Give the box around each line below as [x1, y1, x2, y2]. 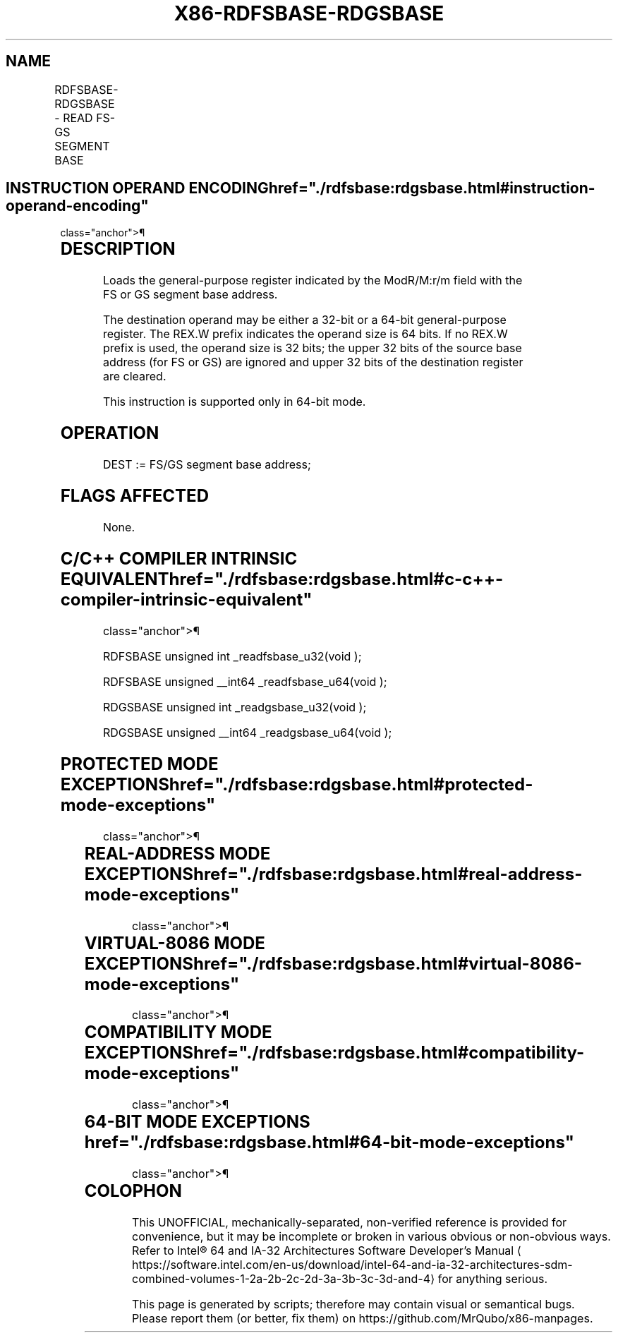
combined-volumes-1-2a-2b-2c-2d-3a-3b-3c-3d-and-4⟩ [132, 1272, 435, 1286]
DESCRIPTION [60, 239, 176, 260]
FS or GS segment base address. [102, 287, 278, 302]
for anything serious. [437, 1272, 548, 1286]
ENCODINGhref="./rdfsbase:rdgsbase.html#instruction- [188, 179, 595, 198]
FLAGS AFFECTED [60, 486, 210, 507]
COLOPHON [84, 1181, 182, 1202]
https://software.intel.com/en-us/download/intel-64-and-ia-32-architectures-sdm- [132, 1258, 573, 1272]
